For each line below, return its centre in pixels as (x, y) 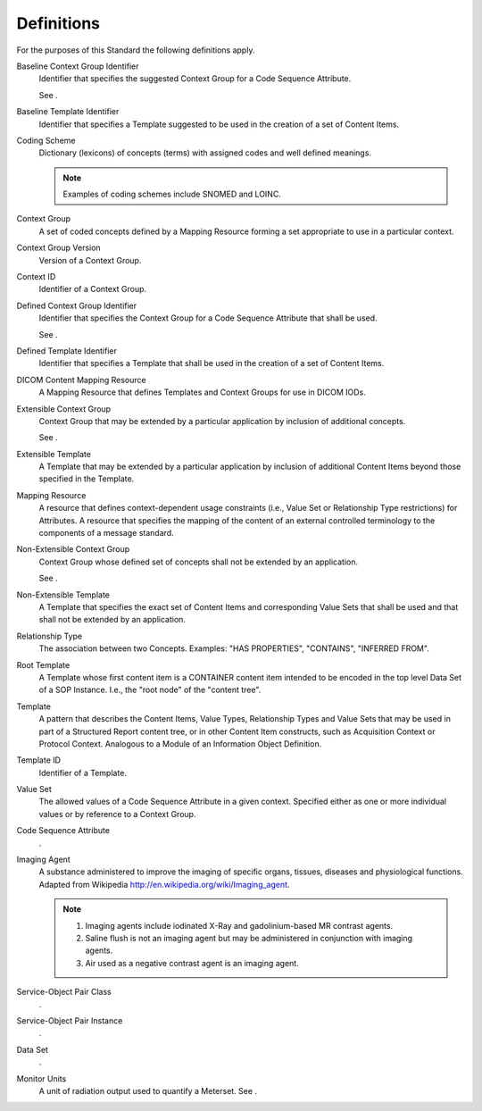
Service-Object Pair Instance (70, 1020)
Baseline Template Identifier (68, 112)
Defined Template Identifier (67, 351)
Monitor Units (42, 1078)
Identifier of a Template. (83, 773)
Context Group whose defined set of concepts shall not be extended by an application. (199, 562)
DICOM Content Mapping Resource (81, 380)
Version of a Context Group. (90, 260)
